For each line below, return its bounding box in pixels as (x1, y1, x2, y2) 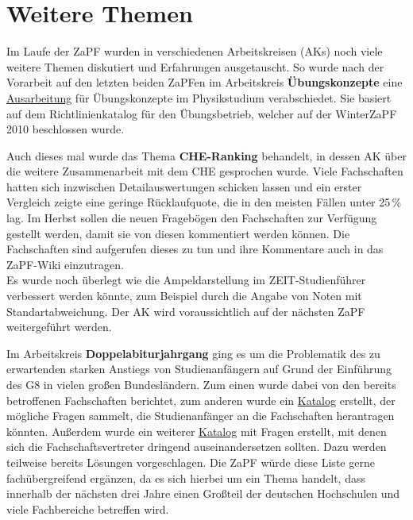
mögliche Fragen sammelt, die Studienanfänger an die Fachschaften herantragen (6, 407, 395, 424)
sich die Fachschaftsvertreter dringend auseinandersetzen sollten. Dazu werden (6, 438, 387, 455)
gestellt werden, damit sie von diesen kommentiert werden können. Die (6, 225, 350, 241)
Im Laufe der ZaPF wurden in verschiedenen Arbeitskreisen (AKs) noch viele (6, 43, 383, 60)
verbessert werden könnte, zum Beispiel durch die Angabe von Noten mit (6, 287, 362, 304)
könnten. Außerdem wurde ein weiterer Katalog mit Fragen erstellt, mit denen (6, 422, 387, 439)
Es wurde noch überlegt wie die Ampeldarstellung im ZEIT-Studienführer (6, 272, 366, 288)
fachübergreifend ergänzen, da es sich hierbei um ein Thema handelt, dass (6, 469, 365, 486)
